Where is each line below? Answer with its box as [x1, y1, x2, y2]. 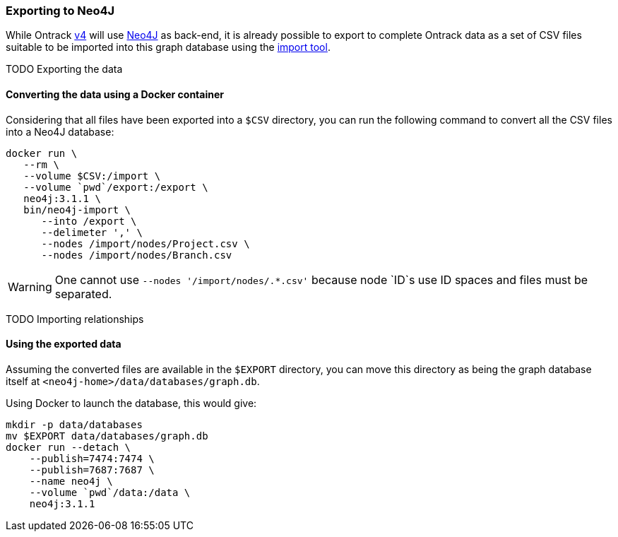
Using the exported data [6, 338, 121, 350]
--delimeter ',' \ [41, 226, 143, 238]
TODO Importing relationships [6, 312, 144, 325]
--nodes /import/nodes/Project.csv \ [41, 237, 250, 249]
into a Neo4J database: [6, 125, 114, 138]
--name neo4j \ [29, 475, 113, 487]
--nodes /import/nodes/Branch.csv [41, 249, 232, 261]
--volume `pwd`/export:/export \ [23, 181, 208, 193]
